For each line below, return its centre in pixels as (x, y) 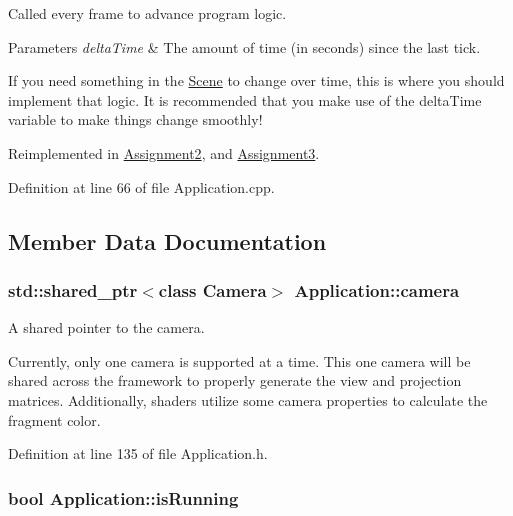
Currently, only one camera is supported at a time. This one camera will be (239, 360)
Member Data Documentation (167, 240)
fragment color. (54, 419)
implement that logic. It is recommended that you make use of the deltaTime (245, 99)
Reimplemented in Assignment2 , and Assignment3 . (164, 152)
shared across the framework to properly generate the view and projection (235, 380)
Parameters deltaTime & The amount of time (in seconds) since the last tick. (244, 46)
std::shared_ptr (73, 289)
